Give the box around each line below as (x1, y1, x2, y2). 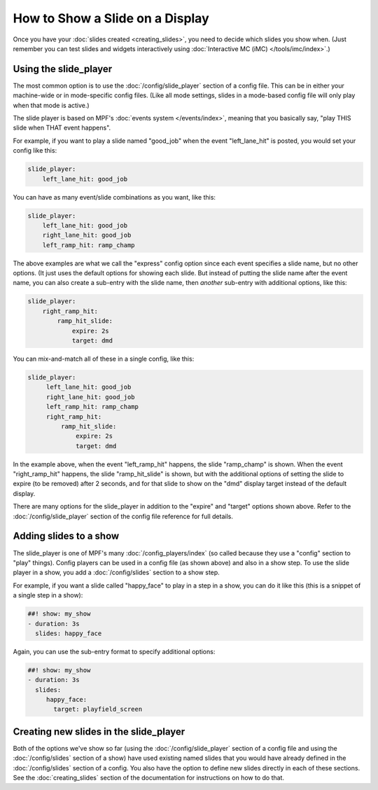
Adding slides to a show (13, 530, 120, 542)
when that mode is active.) (13, 101, 90, 109)
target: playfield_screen (53, 705, 143, 714)
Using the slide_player (13, 63, 113, 75)
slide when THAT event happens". (13, 123, 111, 132)
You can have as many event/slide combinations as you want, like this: (13, 193, 216, 201)
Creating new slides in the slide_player (13, 726, 185, 737)
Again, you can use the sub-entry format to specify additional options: (13, 647, 216, 656)
